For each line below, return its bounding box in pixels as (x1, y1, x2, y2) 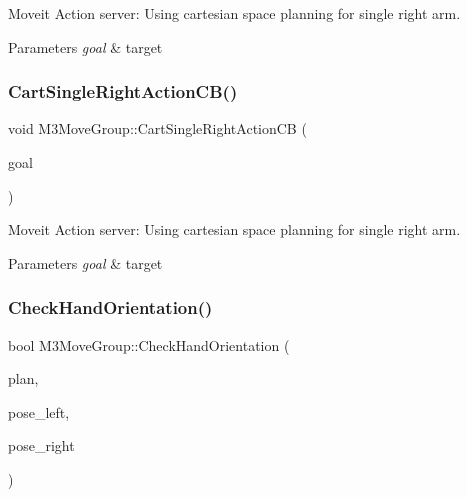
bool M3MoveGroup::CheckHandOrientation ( (8, 334, 290, 355)
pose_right (8, 435, 75, 456)
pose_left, (8, 401, 70, 422)
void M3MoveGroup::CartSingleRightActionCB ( (8, 118, 307, 139)
